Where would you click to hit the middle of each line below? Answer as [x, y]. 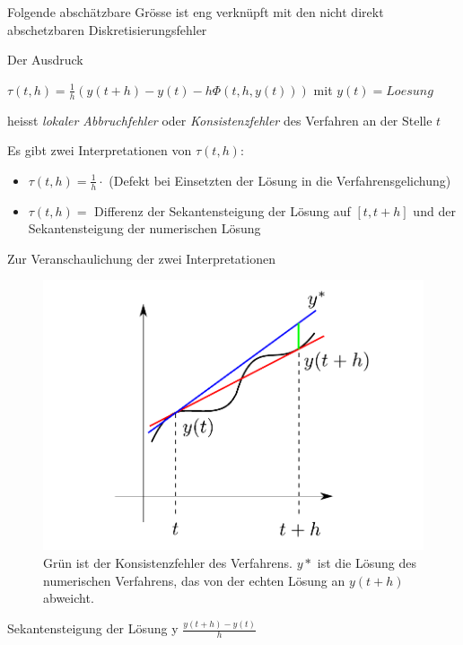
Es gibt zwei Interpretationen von [100, 150]
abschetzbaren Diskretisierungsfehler [107, 29]
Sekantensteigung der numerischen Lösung [144, 228]
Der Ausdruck [45, 60]
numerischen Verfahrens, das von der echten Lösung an [194, 580]
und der [434, 210]
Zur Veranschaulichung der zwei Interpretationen [141, 258]
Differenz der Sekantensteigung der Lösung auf [223, 210]
